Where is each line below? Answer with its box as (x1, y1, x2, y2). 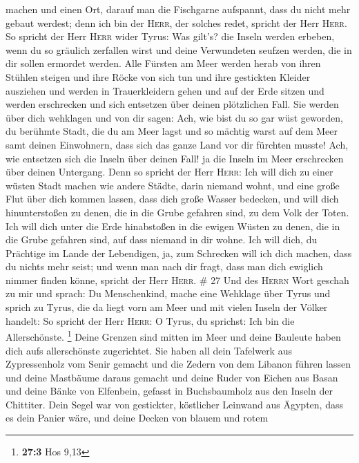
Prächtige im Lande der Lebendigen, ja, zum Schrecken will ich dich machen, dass (6, 245, 352, 260)
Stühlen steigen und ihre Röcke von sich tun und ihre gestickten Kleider (6, 69, 311, 84)
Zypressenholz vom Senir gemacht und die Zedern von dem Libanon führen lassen (6, 357, 351, 371)
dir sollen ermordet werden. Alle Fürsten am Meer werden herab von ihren (6, 56, 321, 70)
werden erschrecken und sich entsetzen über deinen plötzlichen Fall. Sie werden (6, 97, 339, 111)
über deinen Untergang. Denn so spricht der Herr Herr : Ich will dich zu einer (6, 164, 333, 179)
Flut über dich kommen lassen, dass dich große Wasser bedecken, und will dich (6, 191, 339, 206)
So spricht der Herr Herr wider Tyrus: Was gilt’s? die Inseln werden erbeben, (6, 29, 335, 44)
